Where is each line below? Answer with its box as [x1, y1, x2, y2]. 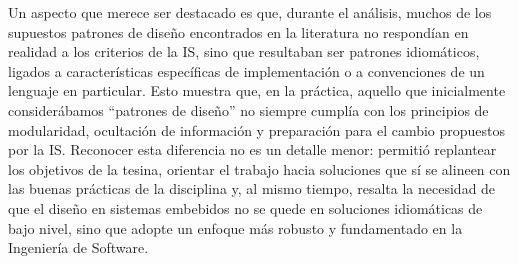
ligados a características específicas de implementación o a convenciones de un [8, 60, 485, 81]
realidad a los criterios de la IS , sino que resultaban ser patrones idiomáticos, [8, 41, 480, 62]
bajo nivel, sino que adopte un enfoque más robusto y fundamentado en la [8, 217, 463, 238]
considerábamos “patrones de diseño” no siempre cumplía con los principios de [8, 99, 489, 120]
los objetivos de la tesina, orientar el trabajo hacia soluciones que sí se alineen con [8, 158, 511, 179]
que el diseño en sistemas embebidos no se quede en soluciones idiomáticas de [8, 197, 483, 218]
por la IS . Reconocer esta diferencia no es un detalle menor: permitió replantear [8, 139, 497, 160]
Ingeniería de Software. [8, 237, 149, 258]
